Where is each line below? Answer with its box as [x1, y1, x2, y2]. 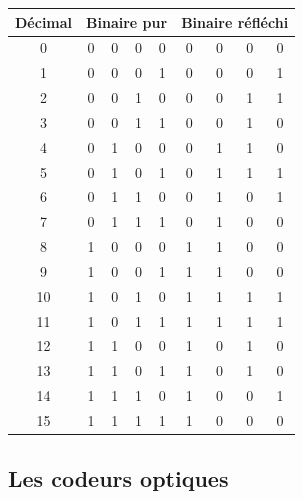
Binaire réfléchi [181, 11, 289, 32]
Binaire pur [86, 11, 168, 32]
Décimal [15, 11, 73, 32]
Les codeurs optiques [8, 463, 229, 494]
